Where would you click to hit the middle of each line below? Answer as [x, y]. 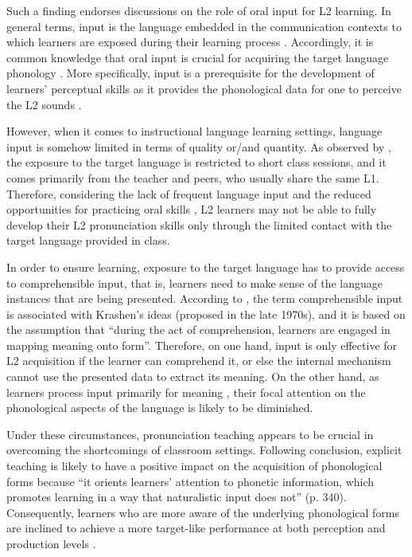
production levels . [51, 543]
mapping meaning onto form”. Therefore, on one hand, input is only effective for [202, 345]
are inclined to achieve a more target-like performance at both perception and [196, 528]
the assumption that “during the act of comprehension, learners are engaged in [198, 329]
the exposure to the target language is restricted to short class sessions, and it [196, 162]
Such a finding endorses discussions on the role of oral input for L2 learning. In [199, 10]
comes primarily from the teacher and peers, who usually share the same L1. [193, 177]
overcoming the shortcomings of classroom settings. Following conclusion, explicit [204, 450]
